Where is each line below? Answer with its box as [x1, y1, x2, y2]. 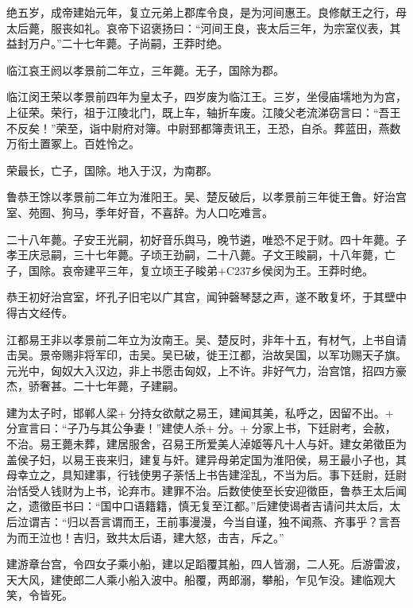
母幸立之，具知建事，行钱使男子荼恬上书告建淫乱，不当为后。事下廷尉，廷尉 [6, 467, 407, 483]
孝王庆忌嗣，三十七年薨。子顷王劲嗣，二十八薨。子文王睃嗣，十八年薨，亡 [6, 246, 396, 263]
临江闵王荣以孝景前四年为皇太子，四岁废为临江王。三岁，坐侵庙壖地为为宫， [6, 88, 407, 105]
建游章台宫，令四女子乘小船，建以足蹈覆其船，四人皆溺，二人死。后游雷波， [6, 556, 407, 572]
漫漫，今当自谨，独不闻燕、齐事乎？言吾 [189, 513, 401, 530]
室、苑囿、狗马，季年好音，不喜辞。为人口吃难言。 [6, 203, 273, 220]
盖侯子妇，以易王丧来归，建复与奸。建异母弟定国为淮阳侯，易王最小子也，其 [6, 451, 407, 467]
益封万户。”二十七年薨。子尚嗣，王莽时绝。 [6, 35, 229, 52]
